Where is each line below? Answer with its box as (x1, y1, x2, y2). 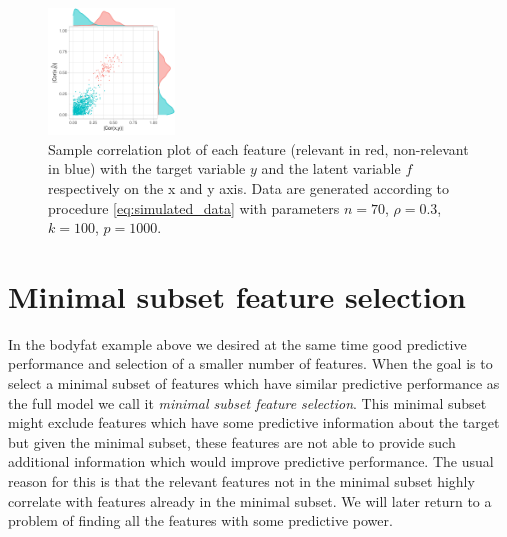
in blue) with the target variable (48, 158, 246, 179)
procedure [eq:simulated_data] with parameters (48, 197, 340, 218)
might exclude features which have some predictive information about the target (8, 412, 500, 433)
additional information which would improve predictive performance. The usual (8, 451, 494, 472)
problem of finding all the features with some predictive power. (8, 510, 393, 531)
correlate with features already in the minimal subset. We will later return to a (8, 490, 492, 511)
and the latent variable (261, 158, 401, 179)
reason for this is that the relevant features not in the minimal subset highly (8, 471, 475, 492)
